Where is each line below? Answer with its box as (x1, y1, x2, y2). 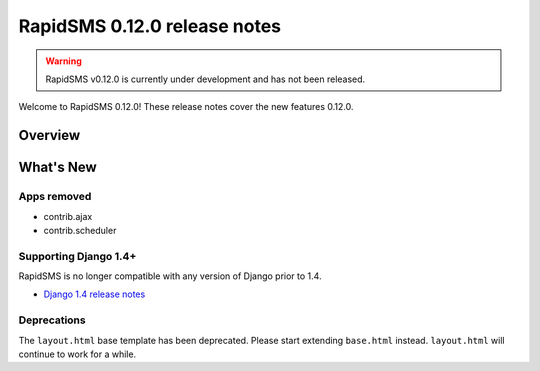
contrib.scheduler (43, 224, 117, 236)
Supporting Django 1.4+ (18, 249, 137, 263)
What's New (18, 159, 97, 176)
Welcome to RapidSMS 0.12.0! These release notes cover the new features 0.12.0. (18, 101, 354, 113)
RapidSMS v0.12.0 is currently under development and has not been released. (45, 73, 366, 85)
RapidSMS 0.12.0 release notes (18, 15, 282, 37)
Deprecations (18, 313, 86, 327)
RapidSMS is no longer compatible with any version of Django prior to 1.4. (18, 270, 322, 282)
